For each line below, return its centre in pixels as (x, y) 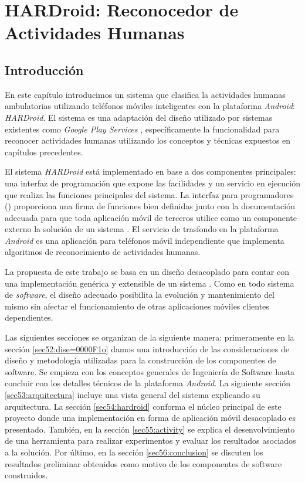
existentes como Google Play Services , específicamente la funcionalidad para (142, 129)
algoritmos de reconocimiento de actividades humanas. (103, 252)
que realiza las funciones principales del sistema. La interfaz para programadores (149, 194)
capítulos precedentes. (44, 152)
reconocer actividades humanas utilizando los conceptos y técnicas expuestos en (148, 140)
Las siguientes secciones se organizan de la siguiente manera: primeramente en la (150, 337)
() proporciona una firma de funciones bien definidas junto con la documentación (150, 206)
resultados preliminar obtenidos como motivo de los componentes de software (143, 463)
